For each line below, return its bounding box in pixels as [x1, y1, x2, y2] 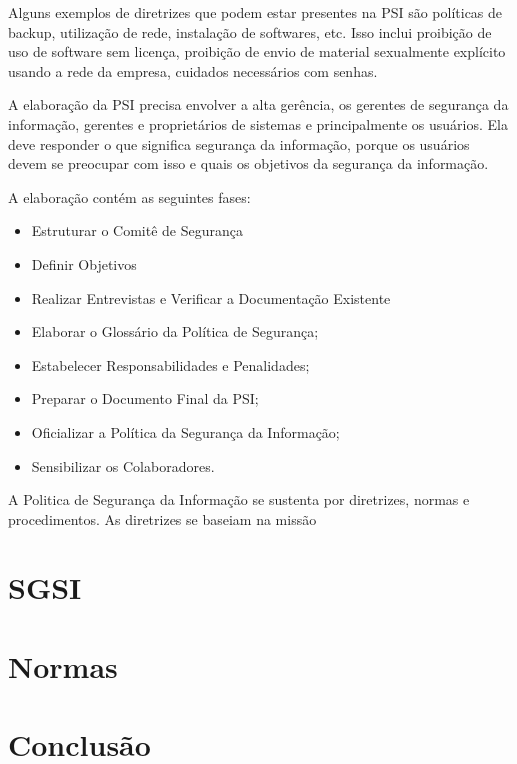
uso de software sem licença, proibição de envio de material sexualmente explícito [8, 41, 506, 62]
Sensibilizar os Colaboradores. [31, 455, 215, 476]
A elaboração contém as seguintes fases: [8, 186, 251, 207]
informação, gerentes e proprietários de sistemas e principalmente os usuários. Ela [8, 113, 508, 134]
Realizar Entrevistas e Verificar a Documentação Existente [31, 287, 391, 308]
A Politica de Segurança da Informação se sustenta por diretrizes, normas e [8, 489, 470, 510]
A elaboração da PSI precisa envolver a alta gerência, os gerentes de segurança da [8, 94, 509, 115]
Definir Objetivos [31, 253, 137, 274]
